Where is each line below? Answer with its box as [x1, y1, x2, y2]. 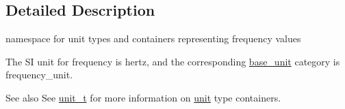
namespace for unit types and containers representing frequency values [5, 31, 301, 46]
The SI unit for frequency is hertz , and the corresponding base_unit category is [5, 54, 340, 68]
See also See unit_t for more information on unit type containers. [5, 90, 281, 104]
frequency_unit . [5, 67, 73, 82]
